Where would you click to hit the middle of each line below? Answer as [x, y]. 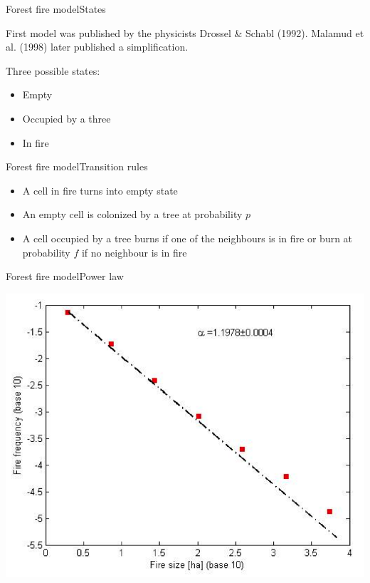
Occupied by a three [67, 118]
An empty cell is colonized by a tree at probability [132, 214]
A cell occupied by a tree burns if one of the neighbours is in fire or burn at [187, 238]
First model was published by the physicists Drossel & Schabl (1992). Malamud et [185, 32]
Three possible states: [53, 70]
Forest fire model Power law [65, 276]
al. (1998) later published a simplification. [97, 47]
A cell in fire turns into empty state [100, 190]
